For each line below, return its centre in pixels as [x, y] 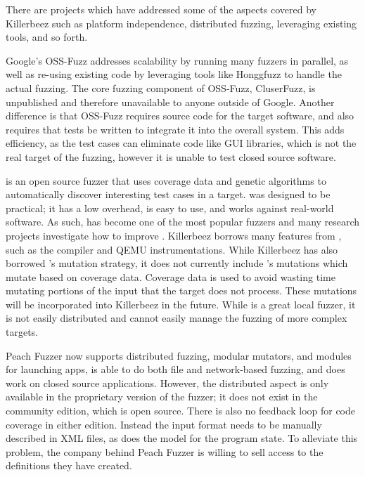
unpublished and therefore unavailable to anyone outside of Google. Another [170, 102]
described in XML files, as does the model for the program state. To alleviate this [182, 438]
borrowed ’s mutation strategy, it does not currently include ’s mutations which [177, 263]
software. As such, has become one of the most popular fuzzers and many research [183, 222]
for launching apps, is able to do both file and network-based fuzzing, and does [175, 369]
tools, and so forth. [47, 37]
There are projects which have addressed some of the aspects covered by [161, 9]
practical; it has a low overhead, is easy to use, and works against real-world [170, 208]
